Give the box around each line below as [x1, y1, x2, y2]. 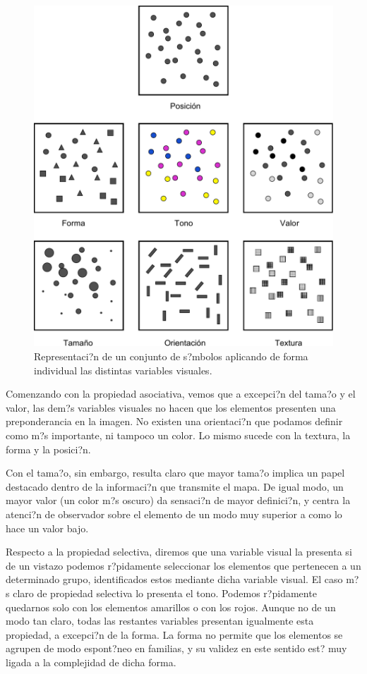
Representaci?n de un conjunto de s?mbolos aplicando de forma [34, 349, 308, 364]
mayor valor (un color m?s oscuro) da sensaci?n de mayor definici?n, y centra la [6, 493, 351, 508]
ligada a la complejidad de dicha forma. [6, 654, 176, 669]
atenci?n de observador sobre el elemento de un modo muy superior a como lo [6, 507, 342, 522]
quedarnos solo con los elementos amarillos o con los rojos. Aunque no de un [6, 599, 336, 614]
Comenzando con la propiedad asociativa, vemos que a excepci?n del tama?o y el [6, 386, 356, 401]
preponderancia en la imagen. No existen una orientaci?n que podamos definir [6, 414, 343, 429]
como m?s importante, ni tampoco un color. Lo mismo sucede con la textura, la [6, 428, 351, 443]
